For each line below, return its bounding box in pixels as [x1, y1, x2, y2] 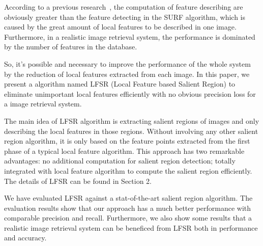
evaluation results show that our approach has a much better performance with [4, 202, 251, 213]
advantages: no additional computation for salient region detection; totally [4, 155, 236, 166]
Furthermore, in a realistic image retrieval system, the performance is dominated [4, 31, 255, 42]
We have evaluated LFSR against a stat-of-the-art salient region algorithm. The [4, 193, 253, 203]
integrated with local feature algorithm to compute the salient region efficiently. [4, 165, 252, 176]
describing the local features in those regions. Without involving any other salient [4, 125, 258, 136]
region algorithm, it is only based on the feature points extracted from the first [4, 135, 250, 146]
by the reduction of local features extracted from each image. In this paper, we [4, 68, 250, 79]
